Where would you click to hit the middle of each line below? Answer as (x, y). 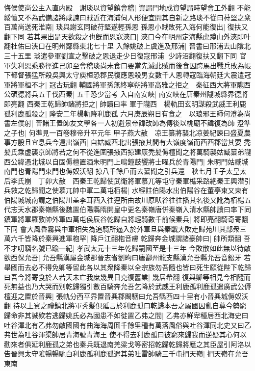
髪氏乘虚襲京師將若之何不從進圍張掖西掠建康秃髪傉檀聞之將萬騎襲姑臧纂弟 (124, 151)
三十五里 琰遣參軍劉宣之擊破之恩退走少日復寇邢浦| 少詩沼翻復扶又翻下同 (121, 55)
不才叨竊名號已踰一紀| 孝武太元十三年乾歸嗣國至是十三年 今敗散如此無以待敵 (127, 248)
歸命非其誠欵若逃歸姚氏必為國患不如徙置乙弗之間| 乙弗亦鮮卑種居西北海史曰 (126, 315)
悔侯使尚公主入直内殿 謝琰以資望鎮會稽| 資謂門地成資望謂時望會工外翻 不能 (127, 7)
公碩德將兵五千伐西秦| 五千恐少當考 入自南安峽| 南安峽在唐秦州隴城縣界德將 (126, 94)
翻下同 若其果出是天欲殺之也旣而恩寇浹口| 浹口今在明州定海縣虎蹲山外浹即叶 (127, 36)
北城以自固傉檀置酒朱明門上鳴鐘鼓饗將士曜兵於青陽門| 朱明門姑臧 (136, 161)
